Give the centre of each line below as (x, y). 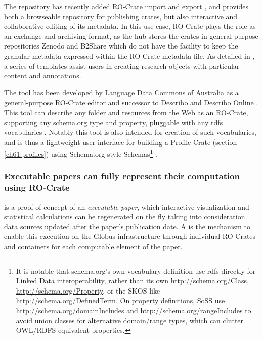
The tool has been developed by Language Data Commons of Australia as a (121, 92)
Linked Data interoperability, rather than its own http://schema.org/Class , (133, 281)
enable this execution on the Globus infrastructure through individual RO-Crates (130, 236)
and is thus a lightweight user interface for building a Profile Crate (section (121, 142)
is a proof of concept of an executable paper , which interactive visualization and (127, 206)
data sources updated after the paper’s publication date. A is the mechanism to (127, 226)
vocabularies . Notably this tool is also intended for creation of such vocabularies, (130, 132)
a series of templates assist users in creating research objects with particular (122, 65)
